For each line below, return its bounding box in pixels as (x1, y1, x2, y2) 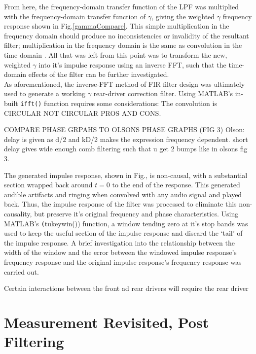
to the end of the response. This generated (112, 179, 240, 190)
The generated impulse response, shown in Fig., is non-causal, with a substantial (4, 170, 248, 180)
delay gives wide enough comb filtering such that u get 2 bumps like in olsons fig (4, 143, 248, 154)
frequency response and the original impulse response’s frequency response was (4, 256, 242, 267)
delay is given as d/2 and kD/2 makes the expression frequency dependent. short (4, 134, 248, 144)
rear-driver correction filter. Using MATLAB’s (93, 88, 233, 99)
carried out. (4, 266, 39, 277)
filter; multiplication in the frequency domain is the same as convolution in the (4, 40, 242, 50)
